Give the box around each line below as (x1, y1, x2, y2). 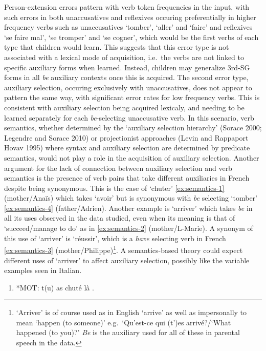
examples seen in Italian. (4, 265, 82, 276)
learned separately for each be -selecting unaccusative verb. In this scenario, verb (4, 112, 254, 123)
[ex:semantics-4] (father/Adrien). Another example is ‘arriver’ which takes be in (4, 202, 253, 213)
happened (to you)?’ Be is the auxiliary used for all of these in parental (16, 327, 240, 338)
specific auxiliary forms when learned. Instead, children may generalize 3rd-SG (4, 62, 250, 72)
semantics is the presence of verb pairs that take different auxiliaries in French (4, 172, 250, 183)
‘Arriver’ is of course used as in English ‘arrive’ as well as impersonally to (16, 307, 247, 318)
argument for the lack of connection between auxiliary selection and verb (4, 162, 232, 173)
